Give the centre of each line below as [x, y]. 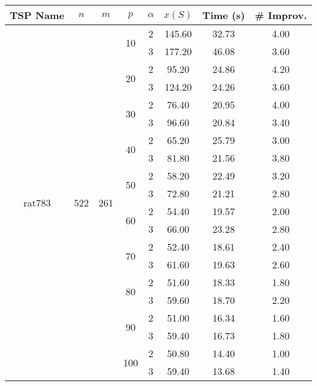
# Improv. [281, 15]
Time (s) [224, 15]
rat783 [37, 202]
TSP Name [37, 15]
